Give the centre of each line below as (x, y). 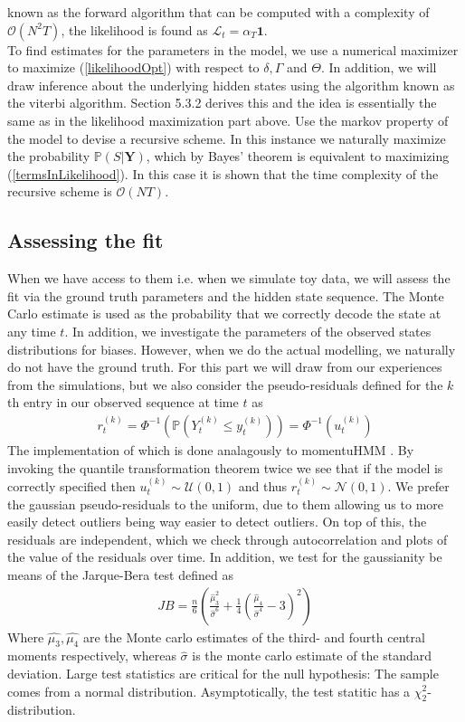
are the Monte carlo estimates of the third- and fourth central (254, 636)
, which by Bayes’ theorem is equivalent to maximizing (298, 156)
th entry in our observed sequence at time (123, 402)
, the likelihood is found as (134, 29)
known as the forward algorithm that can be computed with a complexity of (218, 12)
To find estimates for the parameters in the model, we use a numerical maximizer (233, 49)
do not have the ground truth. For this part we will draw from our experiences (225, 367)
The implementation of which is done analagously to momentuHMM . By (211, 449)
